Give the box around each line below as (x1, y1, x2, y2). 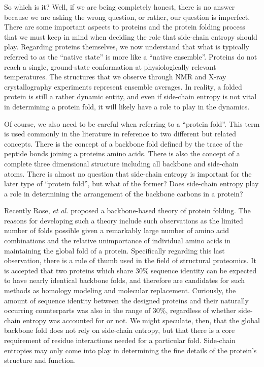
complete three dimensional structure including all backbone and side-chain (4, 158, 239, 168)
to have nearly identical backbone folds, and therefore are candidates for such (4, 275, 245, 286)
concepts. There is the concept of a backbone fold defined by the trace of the (4, 138, 243, 149)
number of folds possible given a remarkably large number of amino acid (4, 225, 229, 236)
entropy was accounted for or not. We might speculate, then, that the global (22, 315, 260, 325)
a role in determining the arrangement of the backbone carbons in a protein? (4, 188, 243, 199)
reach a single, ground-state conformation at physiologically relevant (4, 61, 216, 72)
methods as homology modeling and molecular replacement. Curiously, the (4, 285, 236, 296)
